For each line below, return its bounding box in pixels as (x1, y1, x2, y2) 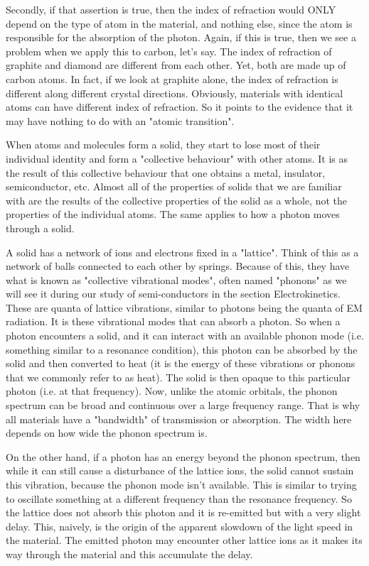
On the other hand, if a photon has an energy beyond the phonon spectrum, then (6, 449, 360, 464)
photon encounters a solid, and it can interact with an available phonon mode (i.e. (6, 328, 364, 343)
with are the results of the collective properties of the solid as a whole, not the (6, 192, 348, 207)
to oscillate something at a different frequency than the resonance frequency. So (6, 491, 352, 506)
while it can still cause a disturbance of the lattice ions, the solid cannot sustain (6, 463, 354, 478)
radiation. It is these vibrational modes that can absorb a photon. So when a (6, 314, 341, 329)
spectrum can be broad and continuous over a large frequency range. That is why (6, 398, 360, 413)
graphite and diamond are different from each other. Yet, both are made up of (6, 58, 346, 72)
